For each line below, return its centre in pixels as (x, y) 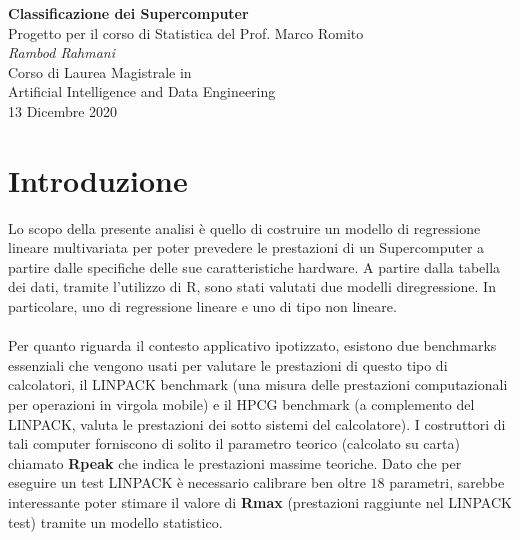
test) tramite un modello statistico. (115, 521)
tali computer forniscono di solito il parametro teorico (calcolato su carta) (234, 443)
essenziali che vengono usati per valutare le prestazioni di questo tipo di (228, 364)
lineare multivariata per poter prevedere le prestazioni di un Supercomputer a (246, 247)
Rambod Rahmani (62, 52)
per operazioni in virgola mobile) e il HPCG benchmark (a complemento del (241, 404)
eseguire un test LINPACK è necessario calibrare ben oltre (187, 482)
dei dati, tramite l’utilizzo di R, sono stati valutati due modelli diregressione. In (252, 286)
